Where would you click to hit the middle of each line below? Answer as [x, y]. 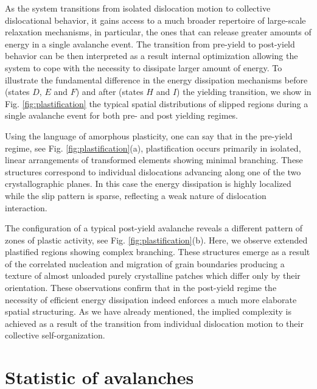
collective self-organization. [55, 335]
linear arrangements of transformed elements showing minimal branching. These [154, 160]
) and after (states [110, 92]
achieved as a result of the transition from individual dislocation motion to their [154, 323]
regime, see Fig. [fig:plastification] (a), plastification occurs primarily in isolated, [153, 148]
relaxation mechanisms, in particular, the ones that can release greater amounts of [158, 32]
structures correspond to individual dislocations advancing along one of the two [153, 171]
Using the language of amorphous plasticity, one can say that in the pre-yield [149, 135]
